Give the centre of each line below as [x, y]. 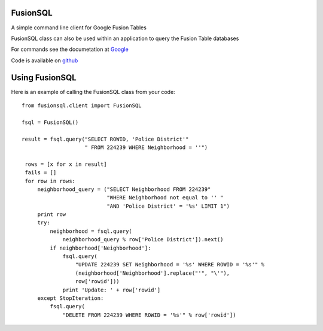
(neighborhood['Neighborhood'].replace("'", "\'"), [153, 273]
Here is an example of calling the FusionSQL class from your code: [93, 92]
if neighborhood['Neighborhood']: [100, 248]
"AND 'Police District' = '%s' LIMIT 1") [168, 206]
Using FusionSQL [44, 78]
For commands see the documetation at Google [70, 49]
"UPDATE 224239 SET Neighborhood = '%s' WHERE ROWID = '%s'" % [170, 265]
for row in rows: [50, 181]
